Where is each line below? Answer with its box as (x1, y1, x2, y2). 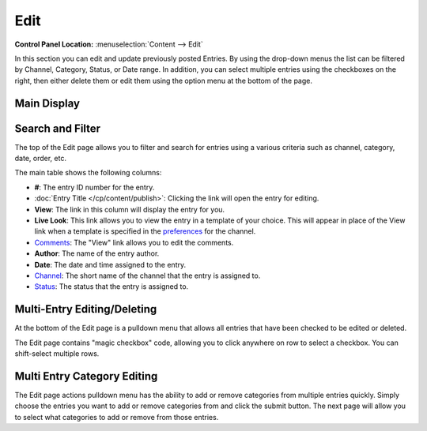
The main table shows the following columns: (14, 168, 162, 178)
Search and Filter (14, 122, 101, 135)
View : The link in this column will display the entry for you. (34, 204, 225, 214)
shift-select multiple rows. (14, 349, 100, 358)
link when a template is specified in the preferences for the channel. (34, 227, 256, 236)
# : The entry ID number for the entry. (34, 182, 155, 192)
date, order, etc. (14, 154, 67, 163)
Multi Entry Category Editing (14, 369, 158, 383)
